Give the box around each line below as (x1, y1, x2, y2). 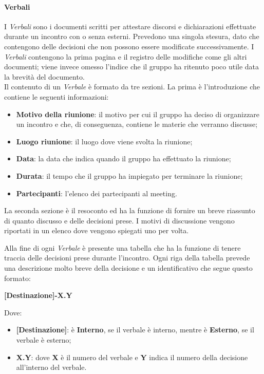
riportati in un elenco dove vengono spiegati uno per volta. (4, 225, 189, 236)
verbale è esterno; (16, 334, 71, 345)
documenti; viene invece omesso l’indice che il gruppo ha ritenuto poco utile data (4, 61, 259, 72)
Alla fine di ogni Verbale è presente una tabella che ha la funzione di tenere (4, 242, 241, 253)
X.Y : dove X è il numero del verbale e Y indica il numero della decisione (16, 351, 248, 362)
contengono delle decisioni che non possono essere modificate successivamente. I (4, 41, 254, 51)
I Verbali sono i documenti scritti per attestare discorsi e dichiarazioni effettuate (4, 21, 256, 31)
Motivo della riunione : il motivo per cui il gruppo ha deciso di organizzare (16, 108, 260, 119)
